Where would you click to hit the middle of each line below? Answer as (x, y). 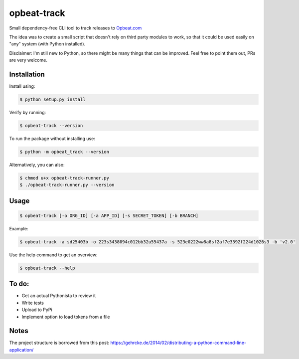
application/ (21, 350)
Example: (19, 228)
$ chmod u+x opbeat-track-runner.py (65, 178)
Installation (27, 74)
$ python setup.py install (53, 99)
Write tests (33, 303)
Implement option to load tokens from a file (66, 317)
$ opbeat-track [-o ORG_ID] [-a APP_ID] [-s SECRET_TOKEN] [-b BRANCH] (109, 215)
